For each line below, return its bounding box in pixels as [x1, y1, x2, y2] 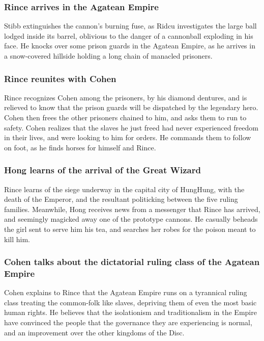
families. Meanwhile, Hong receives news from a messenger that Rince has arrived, [4, 203, 260, 214]
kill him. [4, 233, 30, 244]
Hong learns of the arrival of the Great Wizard [4, 164, 201, 176]
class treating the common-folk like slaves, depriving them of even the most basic [4, 297, 257, 307]
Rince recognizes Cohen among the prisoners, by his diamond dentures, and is [4, 92, 247, 102]
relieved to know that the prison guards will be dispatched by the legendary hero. [4, 102, 258, 113]
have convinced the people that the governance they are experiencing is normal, [4, 317, 252, 328]
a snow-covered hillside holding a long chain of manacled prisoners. [4, 50, 213, 61]
